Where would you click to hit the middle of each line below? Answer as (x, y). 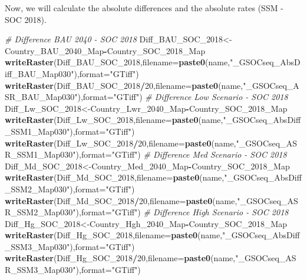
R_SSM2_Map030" (40, 212)
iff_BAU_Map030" (39, 73)
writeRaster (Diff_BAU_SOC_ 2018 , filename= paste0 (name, (118, 62)
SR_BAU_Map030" (41, 97)
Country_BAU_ (35, 50)
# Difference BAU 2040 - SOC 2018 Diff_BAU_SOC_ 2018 (114, 39)
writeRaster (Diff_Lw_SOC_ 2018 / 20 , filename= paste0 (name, (121, 143)
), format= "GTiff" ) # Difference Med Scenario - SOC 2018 (181, 154)
